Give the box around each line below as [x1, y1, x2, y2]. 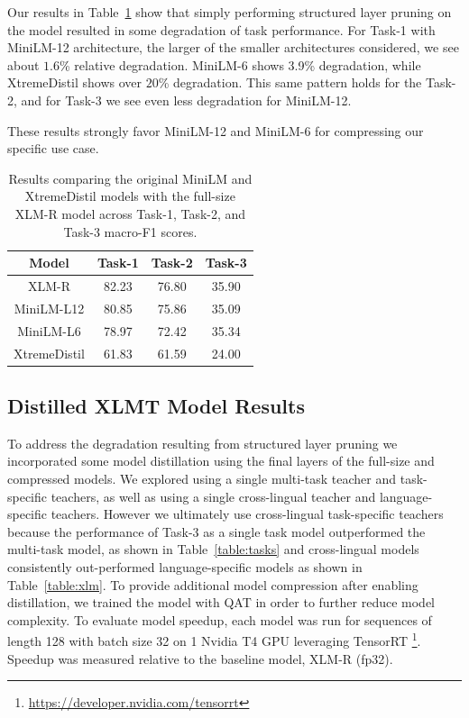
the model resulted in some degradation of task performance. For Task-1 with [7, 20, 436, 39]
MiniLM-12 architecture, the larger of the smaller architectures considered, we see [7, 38, 459, 57]
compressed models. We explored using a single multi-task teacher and [7, 468, 397, 487]
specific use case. [7, 139, 99, 158]
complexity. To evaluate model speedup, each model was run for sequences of [7, 610, 432, 629]
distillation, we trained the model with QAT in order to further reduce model [7, 593, 436, 612]
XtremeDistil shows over [7, 73, 143, 92]
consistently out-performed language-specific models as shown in [7, 557, 363, 576]
